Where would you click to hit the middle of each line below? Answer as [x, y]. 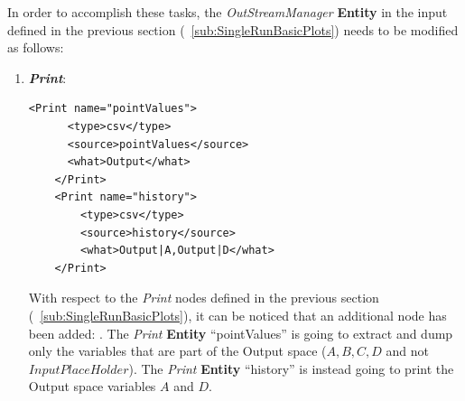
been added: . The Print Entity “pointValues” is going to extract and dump [241, 333]
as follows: [36, 47]
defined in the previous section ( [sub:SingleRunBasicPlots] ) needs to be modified [233, 29]
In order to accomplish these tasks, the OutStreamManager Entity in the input [228, 12]
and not [408, 351]
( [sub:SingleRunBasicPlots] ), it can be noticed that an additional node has [237, 315]
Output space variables [92, 386]
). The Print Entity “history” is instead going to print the [291, 368]
